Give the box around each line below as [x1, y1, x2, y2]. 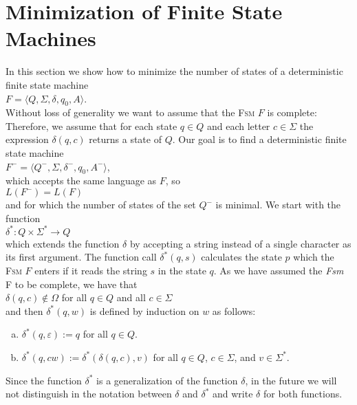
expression [6, 132, 49, 146]
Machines [6, 24, 96, 52]
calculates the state [201, 250, 282, 264]
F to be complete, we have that [6, 276, 138, 291]
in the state [158, 263, 206, 277]
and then [6, 303, 43, 318]
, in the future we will [245, 373, 337, 387]
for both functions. [263, 386, 343, 401]
